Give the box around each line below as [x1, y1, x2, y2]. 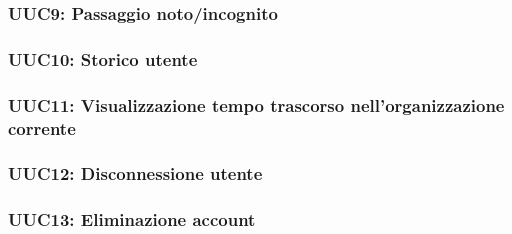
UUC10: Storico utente [8, 46, 198, 71]
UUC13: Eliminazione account [8, 207, 256, 232]
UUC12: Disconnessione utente [8, 161, 263, 186]
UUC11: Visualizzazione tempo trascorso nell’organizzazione [8, 92, 505, 117]
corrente [8, 115, 76, 140]
